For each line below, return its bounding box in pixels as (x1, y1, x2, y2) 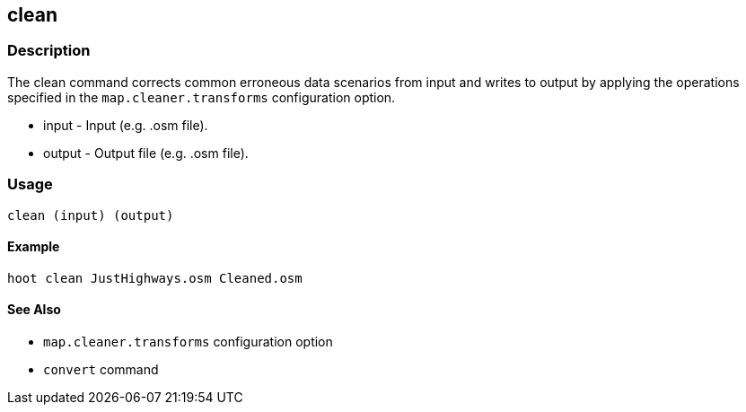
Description (7, 41, 91, 60)
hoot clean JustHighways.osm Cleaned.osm (7, 270, 303, 285)
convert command (43, 361, 159, 377)
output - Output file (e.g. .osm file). (43, 145, 249, 161)
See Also (7, 302, 61, 318)
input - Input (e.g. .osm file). (43, 117, 208, 133)
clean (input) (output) (7, 207, 174, 223)
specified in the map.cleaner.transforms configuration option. (7, 89, 396, 105)
